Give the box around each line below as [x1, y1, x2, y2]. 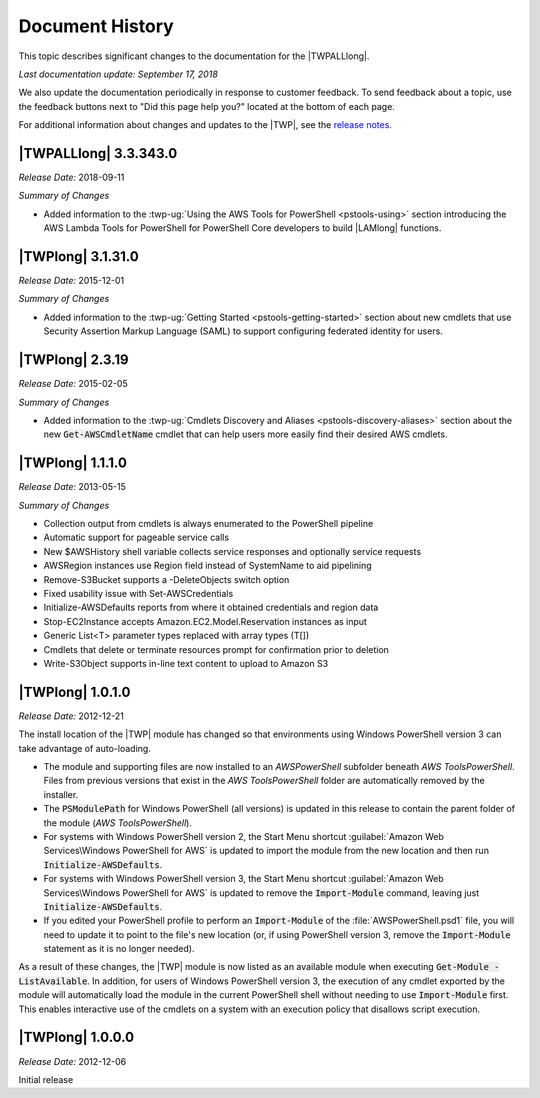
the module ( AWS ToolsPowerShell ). [43, 816, 192, 829]
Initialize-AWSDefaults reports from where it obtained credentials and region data [43, 601, 379, 614]
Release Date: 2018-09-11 [18, 171, 125, 184]
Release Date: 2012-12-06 [18, 1055, 127, 1067]
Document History [18, 15, 174, 37]
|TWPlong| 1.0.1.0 [18, 683, 131, 700]
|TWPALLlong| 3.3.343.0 [18, 145, 178, 162]
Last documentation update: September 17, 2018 [18, 68, 219, 80]
